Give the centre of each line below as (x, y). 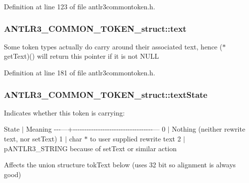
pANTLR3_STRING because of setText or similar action (90, 148)
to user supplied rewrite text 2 (135, 138)
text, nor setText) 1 (34, 138)
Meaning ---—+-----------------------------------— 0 (96, 129)
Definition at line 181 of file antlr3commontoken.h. (80, 72)
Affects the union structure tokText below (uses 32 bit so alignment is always (120, 165)
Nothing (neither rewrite (209, 129)
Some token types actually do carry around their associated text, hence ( (113, 46)
